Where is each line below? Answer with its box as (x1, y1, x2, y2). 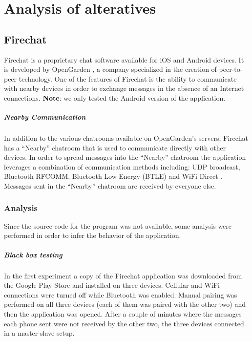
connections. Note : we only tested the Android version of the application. (4, 92, 226, 103)
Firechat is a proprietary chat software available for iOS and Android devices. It (4, 54, 244, 64)
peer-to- (219, 64, 243, 74)
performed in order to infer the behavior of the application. (4, 230, 181, 240)
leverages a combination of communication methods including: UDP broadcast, (4, 161, 240, 171)
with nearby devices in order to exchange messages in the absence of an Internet (4, 83, 244, 93)
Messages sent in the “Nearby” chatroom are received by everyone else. (4, 181, 216, 191)
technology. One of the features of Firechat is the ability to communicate (19, 73, 237, 84)
